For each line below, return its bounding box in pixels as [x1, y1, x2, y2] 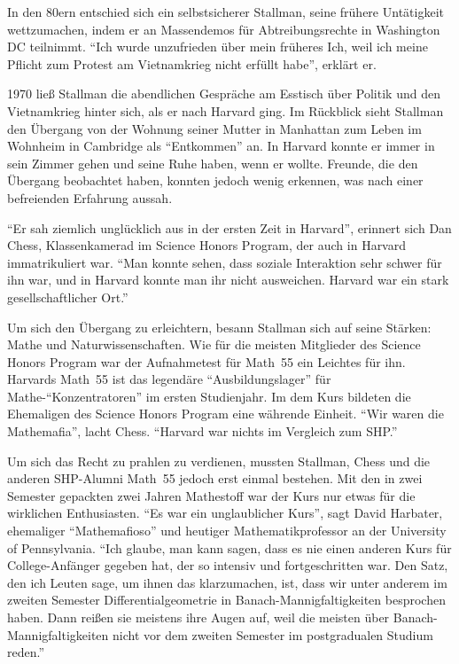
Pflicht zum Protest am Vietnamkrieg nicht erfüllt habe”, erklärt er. [7, 54, 377, 73]
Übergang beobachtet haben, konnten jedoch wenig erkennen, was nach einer [7, 171, 424, 190]
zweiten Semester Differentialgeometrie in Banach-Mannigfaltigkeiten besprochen [7, 590, 446, 609]
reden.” [7, 643, 45, 661]
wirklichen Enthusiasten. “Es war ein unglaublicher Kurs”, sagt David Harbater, [7, 504, 443, 522]
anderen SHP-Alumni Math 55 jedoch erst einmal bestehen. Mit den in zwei [7, 469, 423, 488]
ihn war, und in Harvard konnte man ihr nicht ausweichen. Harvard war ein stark [7, 270, 449, 289]
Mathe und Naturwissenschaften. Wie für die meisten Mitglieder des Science [7, 335, 421, 354]
